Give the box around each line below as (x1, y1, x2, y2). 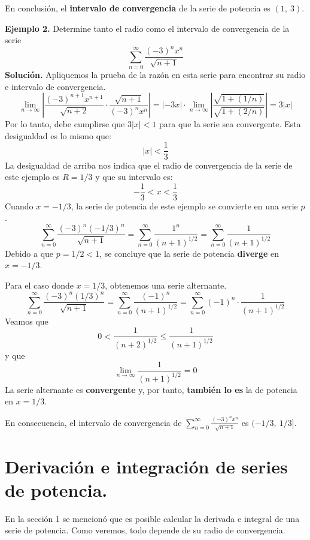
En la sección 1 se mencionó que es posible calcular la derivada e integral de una (5, 512, 300, 524)
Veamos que (5, 314, 48, 327)
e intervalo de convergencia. (5, 80, 106, 92)
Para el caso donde (5, 279, 74, 292)
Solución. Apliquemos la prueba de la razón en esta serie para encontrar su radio (5, 68, 306, 81)
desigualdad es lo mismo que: (5, 129, 111, 142)
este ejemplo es (5, 170, 60, 183)
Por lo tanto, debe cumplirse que (5, 118, 125, 130)
